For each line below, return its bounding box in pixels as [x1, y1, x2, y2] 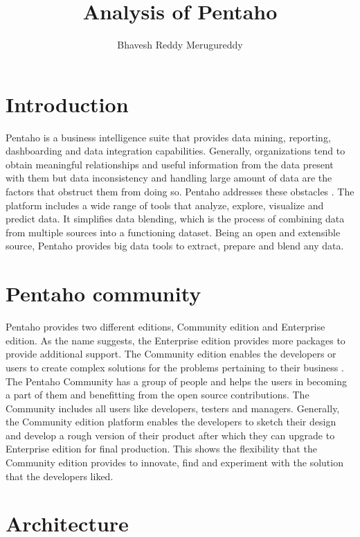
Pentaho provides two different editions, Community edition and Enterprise [6, 319, 325, 334]
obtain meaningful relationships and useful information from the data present [6, 157, 334, 171]
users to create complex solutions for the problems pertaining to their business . [6, 360, 344, 374]
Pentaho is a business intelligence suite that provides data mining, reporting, [6, 130, 331, 144]
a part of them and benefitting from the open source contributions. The [6, 387, 309, 402]
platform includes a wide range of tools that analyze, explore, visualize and [6, 197, 324, 212]
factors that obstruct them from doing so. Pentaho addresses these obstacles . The [6, 184, 354, 199]
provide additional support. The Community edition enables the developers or [6, 346, 336, 361]
